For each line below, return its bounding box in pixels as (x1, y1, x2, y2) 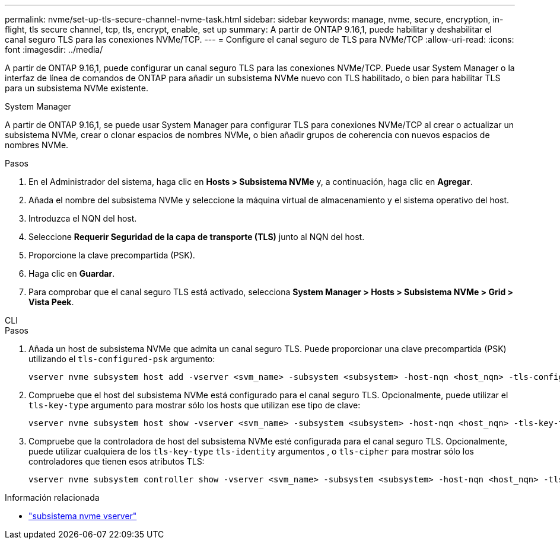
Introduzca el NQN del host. (28, 213, 137, 223)
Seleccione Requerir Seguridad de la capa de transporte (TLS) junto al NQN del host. (28, 232, 365, 242)
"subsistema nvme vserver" (28, 511, 137, 521)
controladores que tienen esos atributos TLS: (28, 456, 205, 466)
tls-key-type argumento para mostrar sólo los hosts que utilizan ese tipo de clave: (28, 400, 361, 410)
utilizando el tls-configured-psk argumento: (28, 354, 215, 364)
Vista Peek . (28, 297, 74, 307)
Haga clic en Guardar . (28, 268, 115, 279)
